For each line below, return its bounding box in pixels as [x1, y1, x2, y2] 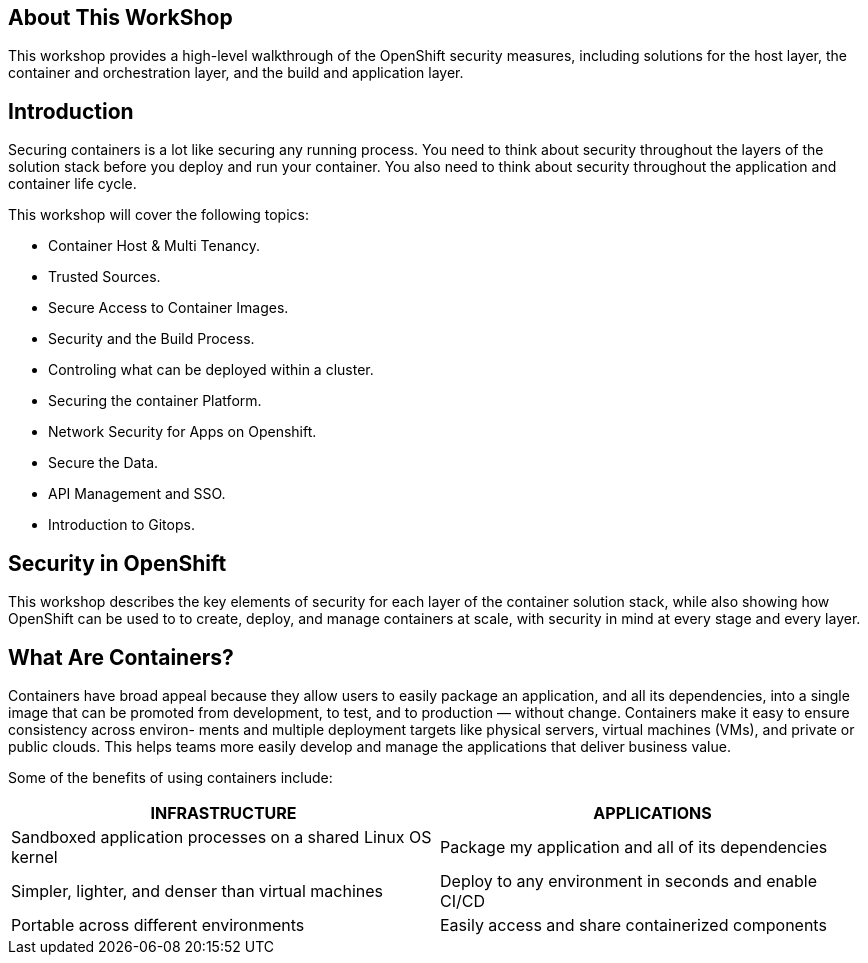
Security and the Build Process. [48, 330, 255, 348]
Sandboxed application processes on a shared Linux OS [11, 826, 432, 847]
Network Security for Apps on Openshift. [48, 423, 317, 441]
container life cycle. [8, 175, 137, 193]
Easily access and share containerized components [440, 914, 827, 935]
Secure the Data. [48, 454, 159, 472]
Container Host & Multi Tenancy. [48, 237, 261, 255]
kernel [11, 846, 58, 867]
